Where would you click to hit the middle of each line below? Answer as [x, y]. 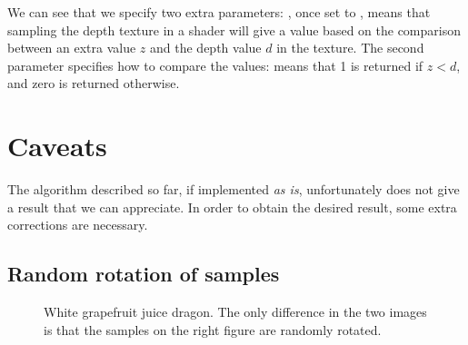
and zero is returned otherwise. [94, 83]
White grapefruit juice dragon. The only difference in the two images [235, 312]
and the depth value [206, 48]
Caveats [57, 146]
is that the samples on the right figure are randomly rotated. [213, 329]
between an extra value [72, 48]
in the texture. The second [350, 48]
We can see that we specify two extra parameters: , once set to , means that [219, 12]
